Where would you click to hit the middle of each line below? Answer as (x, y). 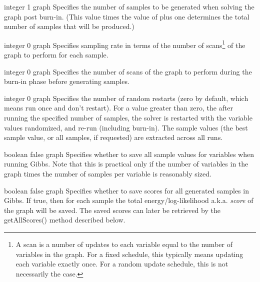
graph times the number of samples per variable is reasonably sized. (108, 173)
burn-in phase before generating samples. (67, 81)
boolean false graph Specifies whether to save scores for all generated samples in (126, 190)
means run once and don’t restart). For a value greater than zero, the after (118, 108)
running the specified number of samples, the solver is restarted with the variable (128, 117)
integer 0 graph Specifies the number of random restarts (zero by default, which (126, 98)
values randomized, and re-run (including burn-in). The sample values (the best (126, 127)
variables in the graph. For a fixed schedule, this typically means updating (129, 254)
